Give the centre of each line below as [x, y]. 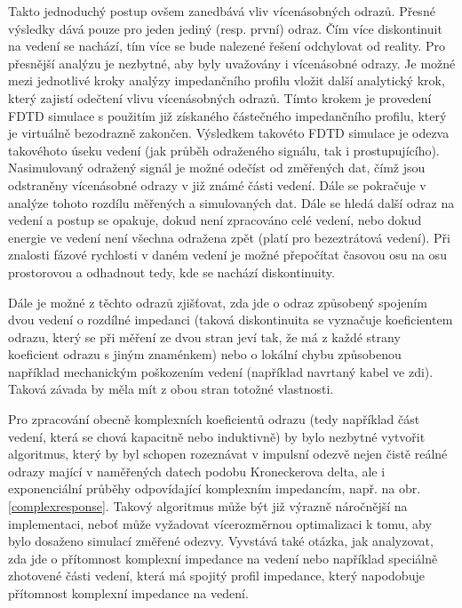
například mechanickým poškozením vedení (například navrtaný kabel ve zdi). [221, 371]
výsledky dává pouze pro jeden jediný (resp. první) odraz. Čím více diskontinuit [225, 28]
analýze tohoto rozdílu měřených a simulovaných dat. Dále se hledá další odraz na [231, 202]
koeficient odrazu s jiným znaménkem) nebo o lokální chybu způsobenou [205, 354]
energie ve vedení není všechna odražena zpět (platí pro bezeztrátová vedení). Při [229, 237]
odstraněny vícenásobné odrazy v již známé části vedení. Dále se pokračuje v [217, 184]
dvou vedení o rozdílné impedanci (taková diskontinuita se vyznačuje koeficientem [231, 320]
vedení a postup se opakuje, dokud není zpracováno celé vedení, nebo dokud [215, 220]
